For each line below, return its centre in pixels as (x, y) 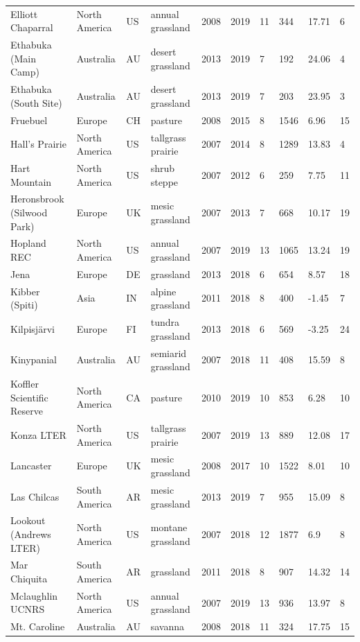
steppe (164, 181)
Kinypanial (34, 359)
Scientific (29, 397)
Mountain (31, 181)
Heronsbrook (37, 199)
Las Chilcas (35, 496)
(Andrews (31, 533)
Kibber (25, 291)
